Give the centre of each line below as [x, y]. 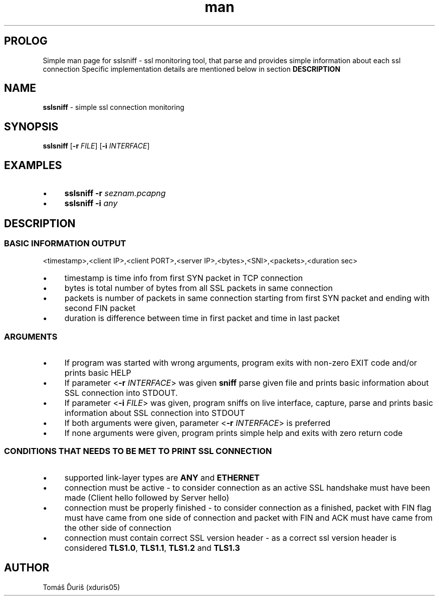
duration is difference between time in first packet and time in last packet [202, 318]
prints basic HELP [98, 373]
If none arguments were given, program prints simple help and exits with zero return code [234, 433]
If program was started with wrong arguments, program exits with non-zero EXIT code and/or [241, 363]
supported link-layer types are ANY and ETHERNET [162, 477]
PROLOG [26, 41]
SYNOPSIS [31, 126]
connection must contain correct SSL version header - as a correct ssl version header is [231, 538]
